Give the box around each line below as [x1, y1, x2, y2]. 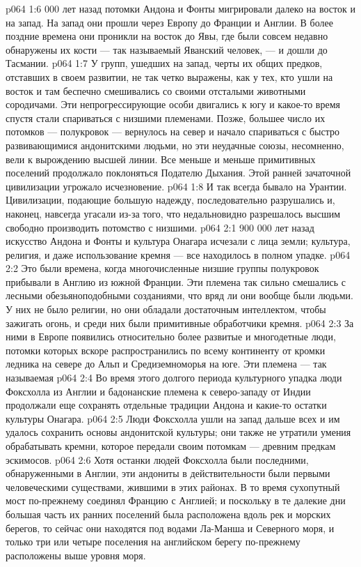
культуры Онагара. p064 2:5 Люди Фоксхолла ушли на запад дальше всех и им [6, 411, 340, 425]
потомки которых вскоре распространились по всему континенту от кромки [6, 342, 326, 357]
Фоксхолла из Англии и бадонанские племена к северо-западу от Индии [6, 384, 311, 398]
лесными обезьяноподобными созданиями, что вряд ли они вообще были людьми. [6, 288, 353, 303]
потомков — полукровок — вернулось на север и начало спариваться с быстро [6, 124, 339, 139]
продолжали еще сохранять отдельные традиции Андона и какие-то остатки [6, 398, 327, 412]
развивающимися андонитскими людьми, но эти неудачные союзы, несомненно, [6, 137, 344, 152]
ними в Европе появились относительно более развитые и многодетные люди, [6, 329, 336, 344]
